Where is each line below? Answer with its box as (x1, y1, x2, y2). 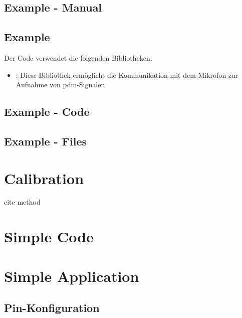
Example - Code (4, 104, 90, 119)
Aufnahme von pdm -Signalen (16, 79, 105, 90)
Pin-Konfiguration (4, 300, 100, 315)
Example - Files (4, 133, 87, 148)
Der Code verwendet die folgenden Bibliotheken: (4, 52, 152, 63)
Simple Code (4, 226, 94, 247)
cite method (4, 197, 41, 207)
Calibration (4, 168, 84, 188)
